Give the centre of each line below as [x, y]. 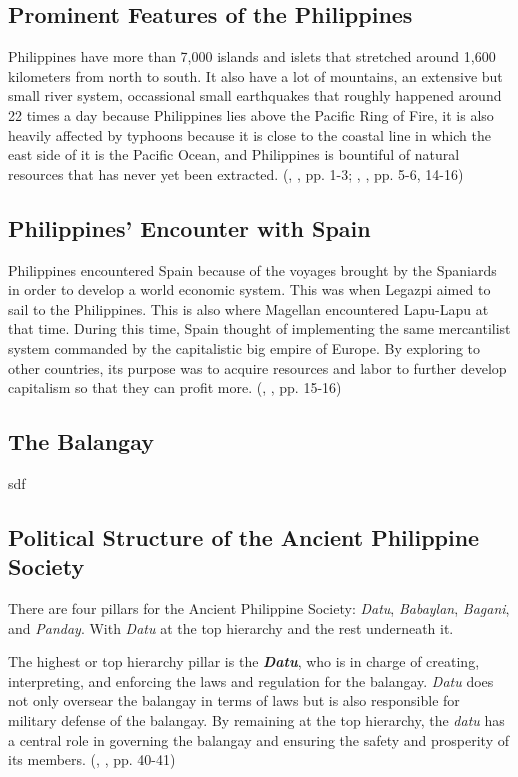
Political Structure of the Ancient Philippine [244, 536]
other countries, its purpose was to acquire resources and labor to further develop [257, 367]
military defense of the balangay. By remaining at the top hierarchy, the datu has [256, 720]
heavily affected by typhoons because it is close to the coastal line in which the [249, 134]
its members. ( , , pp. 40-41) [92, 759]
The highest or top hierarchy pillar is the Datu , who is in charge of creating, [244, 661]
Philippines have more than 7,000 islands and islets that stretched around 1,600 [252, 56]
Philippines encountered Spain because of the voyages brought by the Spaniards [252, 269]
